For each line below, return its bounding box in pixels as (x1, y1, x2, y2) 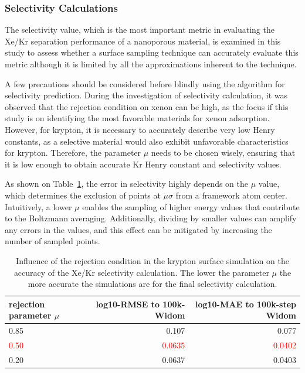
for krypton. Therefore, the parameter (5, 146, 141, 159)
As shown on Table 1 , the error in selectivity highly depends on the (5, 177, 249, 190)
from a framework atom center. (175, 189, 287, 201)
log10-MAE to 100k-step (195, 297, 296, 310)
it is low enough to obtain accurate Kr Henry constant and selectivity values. (5, 158, 282, 170)
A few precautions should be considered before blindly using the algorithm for (5, 77, 285, 90)
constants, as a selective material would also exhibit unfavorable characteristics (5, 135, 289, 147)
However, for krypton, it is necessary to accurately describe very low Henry (5, 123, 275, 135)
